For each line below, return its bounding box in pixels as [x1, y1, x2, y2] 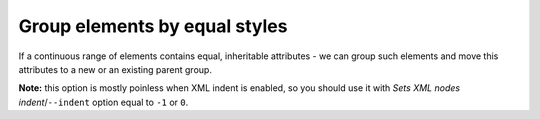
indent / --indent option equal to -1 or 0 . [18, 96, 189, 108]
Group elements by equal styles [18, 15, 288, 37]
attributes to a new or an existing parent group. [18, 63, 212, 75]
